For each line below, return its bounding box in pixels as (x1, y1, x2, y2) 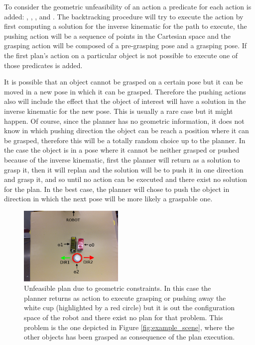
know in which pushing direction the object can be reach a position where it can (4, 125, 249, 136)
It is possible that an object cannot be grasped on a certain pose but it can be (4, 77, 243, 87)
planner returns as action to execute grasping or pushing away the (24, 292, 226, 303)
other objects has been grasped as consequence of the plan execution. (24, 332, 235, 342)
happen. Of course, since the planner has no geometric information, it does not (4, 115, 245, 126)
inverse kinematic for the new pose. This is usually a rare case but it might (4, 105, 233, 116)
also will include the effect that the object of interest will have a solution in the (4, 96, 246, 106)
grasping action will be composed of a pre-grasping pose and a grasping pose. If (4, 40, 247, 51)
